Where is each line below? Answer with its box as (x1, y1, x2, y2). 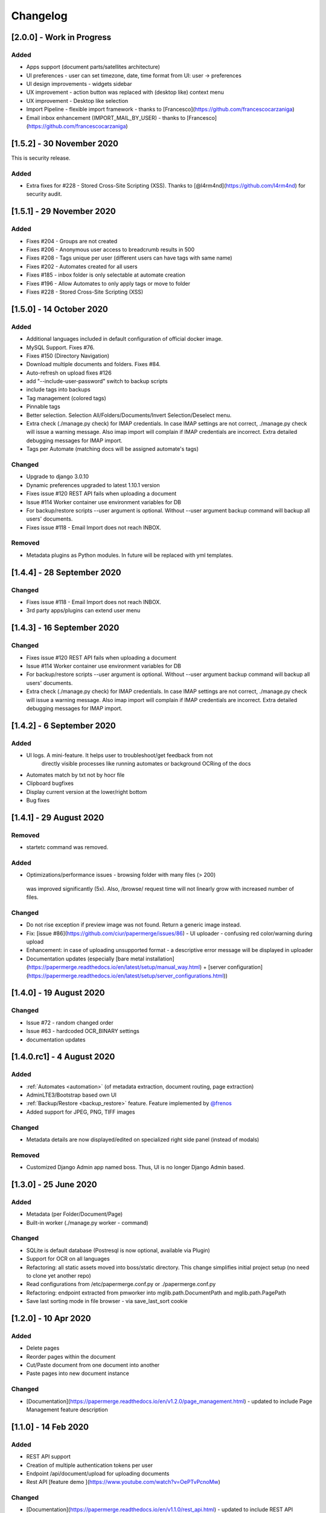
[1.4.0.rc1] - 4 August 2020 (11, 1052, 115, 1062)
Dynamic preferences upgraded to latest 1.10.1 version (26, 481, 160, 488)
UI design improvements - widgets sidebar (26, 80, 132, 88)
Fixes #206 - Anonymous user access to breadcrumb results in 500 (26, 246, 195, 254)
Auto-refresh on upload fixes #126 (26, 369, 112, 376)
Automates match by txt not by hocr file (26, 771, 125, 778)
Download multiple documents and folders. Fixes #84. (26, 361, 161, 368)
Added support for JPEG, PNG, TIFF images (26, 1108, 135, 1115)
